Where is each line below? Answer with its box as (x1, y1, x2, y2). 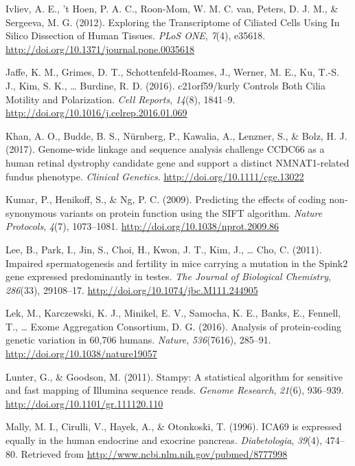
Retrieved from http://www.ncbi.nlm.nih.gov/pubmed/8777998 (21, 446, 288, 460)
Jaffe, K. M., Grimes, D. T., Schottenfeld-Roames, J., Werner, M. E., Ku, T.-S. (5, 65, 339, 79)
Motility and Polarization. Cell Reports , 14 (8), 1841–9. (5, 92, 236, 106)
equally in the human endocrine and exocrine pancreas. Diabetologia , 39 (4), (5, 433, 323, 447)
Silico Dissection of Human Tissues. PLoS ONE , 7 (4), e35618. (5, 28, 266, 43)
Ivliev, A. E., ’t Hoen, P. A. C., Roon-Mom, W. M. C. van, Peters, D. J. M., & (5, 1, 339, 15)
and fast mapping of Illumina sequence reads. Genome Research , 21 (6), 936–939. (5, 383, 344, 397)
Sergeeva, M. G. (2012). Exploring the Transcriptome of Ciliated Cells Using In (5, 14, 340, 29)
